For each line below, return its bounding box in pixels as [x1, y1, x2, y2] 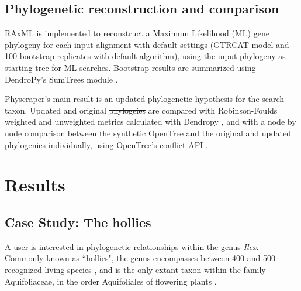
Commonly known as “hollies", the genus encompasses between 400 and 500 [5, 252, 275, 264]
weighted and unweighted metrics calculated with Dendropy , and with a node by [5, 115, 296, 128]
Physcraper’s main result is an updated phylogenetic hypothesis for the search [5, 93, 285, 105]
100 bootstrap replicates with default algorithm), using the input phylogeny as [5, 50, 286, 62]
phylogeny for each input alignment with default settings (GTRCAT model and [5, 38, 289, 50]
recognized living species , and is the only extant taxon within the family [5, 263, 266, 275]
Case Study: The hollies [5, 213, 151, 231]
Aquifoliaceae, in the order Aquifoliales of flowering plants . [5, 275, 217, 287]
